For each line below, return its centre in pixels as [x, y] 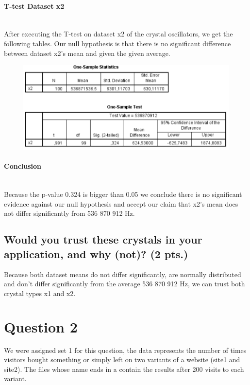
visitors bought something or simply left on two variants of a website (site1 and [122, 359]
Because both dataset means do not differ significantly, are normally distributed [123, 274]
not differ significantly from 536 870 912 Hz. [69, 213]
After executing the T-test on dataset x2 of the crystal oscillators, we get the [118, 34]
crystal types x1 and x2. [40, 293]
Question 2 [41, 326]
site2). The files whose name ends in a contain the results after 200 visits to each [124, 369]
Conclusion [23, 166]
